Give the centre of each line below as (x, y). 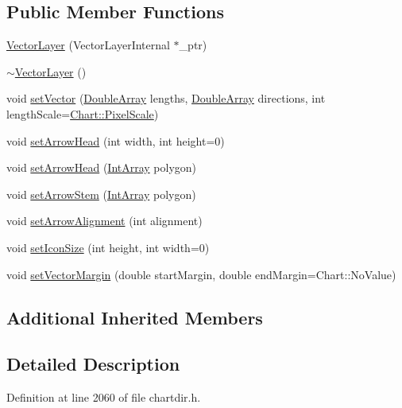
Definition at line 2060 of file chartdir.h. (104, 397)
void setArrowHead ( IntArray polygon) (102, 167)
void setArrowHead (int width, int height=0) (116, 140)
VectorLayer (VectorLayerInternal (88, 45)
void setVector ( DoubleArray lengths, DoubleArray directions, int (166, 98)
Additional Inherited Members (135, 317)
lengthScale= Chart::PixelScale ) (83, 113)
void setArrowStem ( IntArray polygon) (101, 194)
